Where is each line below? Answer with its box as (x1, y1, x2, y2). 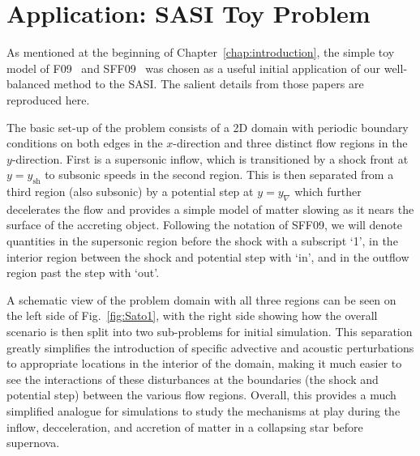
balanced (6, 75, 50, 92)
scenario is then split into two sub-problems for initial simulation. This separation (6, 323, 413, 340)
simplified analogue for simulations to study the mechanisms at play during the (6, 403, 401, 419)
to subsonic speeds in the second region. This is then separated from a (45, 166, 394, 183)
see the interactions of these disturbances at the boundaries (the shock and (6, 370, 379, 387)
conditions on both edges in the (6, 134, 163, 151)
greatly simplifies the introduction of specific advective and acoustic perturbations (6, 339, 414, 356)
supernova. (6, 434, 60, 451)
